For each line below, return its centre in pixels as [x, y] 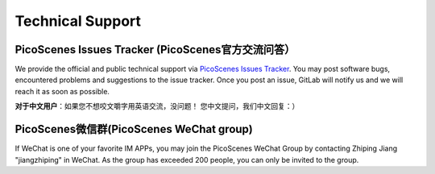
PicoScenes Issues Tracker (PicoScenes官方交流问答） [155, 50]
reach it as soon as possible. [62, 91]
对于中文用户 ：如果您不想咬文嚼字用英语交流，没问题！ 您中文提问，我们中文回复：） [157, 106]
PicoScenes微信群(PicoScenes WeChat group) [134, 129]
